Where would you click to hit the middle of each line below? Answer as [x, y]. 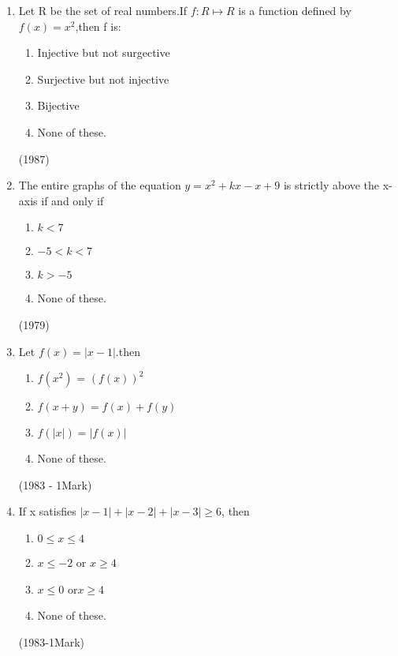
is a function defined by [295, 10]
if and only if [73, 200]
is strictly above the [331, 185]
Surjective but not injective [103, 79]
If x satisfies [47, 511]
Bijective [58, 105]
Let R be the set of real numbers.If [103, 10]
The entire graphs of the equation [100, 185]
